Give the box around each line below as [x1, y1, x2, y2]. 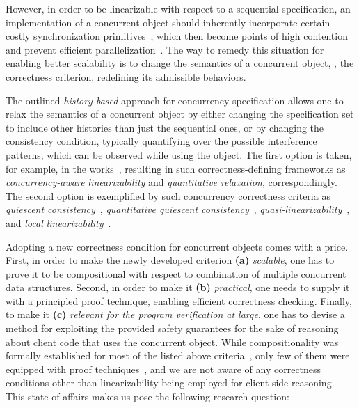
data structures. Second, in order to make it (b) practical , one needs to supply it [6, 280, 350, 295]
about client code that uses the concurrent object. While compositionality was [6, 334, 339, 349]
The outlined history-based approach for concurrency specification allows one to [6, 93, 344, 107]
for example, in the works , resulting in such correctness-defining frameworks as [6, 161, 346, 175]
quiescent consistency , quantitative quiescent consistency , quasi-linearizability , [6, 202, 350, 217]
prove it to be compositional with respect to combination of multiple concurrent [6, 266, 346, 281]
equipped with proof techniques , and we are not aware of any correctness [6, 361, 321, 376]
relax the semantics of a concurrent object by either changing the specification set [6, 107, 354, 121]
